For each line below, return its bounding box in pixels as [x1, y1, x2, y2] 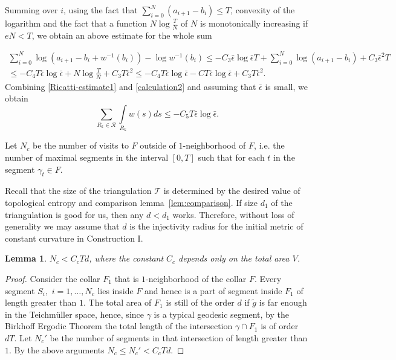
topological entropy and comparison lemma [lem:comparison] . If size [5, 196, 258, 209]
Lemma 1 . [5, 252, 47, 265]
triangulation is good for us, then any [5, 208, 144, 220]
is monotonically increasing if [200, 17, 308, 29]
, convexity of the [230, 4, 295, 16]
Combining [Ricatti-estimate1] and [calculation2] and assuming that [5, 80, 256, 92]
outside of [140, 139, 176, 152]
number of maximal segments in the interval [5, 151, 169, 164]
